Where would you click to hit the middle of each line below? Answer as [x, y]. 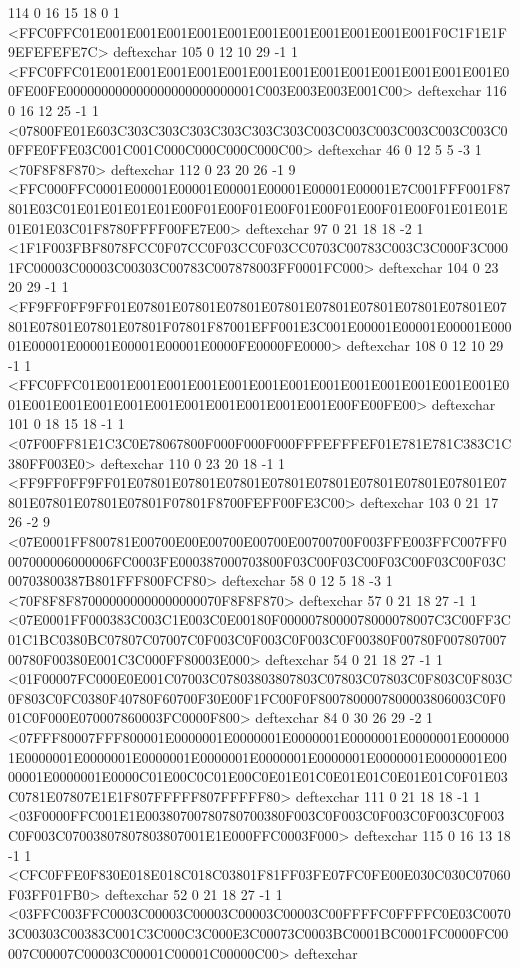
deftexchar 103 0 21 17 [429, 501]
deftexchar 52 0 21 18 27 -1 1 [194, 893]
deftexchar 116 [462, 90]
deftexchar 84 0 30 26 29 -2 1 [344, 717]
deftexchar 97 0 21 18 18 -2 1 [334, 227]
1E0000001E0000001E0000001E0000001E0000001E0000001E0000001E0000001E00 [257, 756]
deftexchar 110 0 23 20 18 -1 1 [193, 462]
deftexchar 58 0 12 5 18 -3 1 [307, 580]
